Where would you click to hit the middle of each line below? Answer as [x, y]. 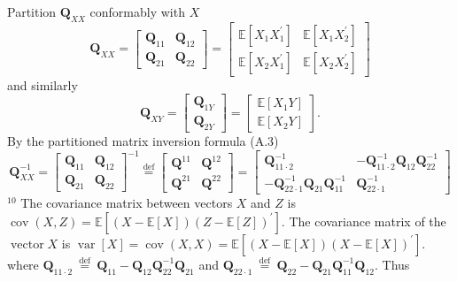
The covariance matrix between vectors [127, 203]
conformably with [137, 11]
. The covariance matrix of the [364, 221]
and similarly [43, 84]
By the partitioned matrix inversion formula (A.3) [143, 141]
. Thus [392, 264]
